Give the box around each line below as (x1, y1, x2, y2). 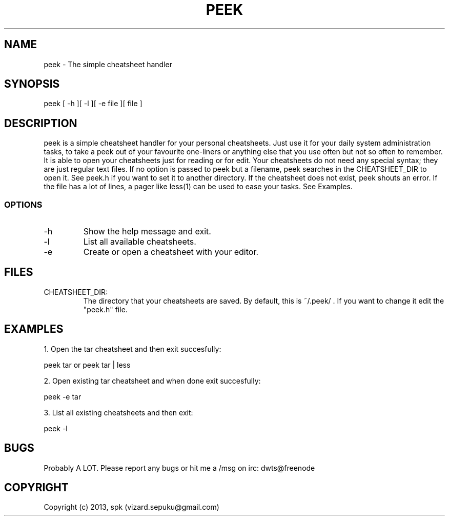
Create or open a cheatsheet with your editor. (83, 247, 259, 257)
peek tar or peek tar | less (44, 360, 131, 369)
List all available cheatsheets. (83, 236, 196, 247)
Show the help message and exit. (83, 226, 211, 237)
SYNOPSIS (4, 77, 60, 91)
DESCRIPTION (4, 116, 77, 130)
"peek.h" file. (83, 305, 128, 314)
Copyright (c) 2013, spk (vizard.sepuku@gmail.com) (44, 503, 219, 512)
